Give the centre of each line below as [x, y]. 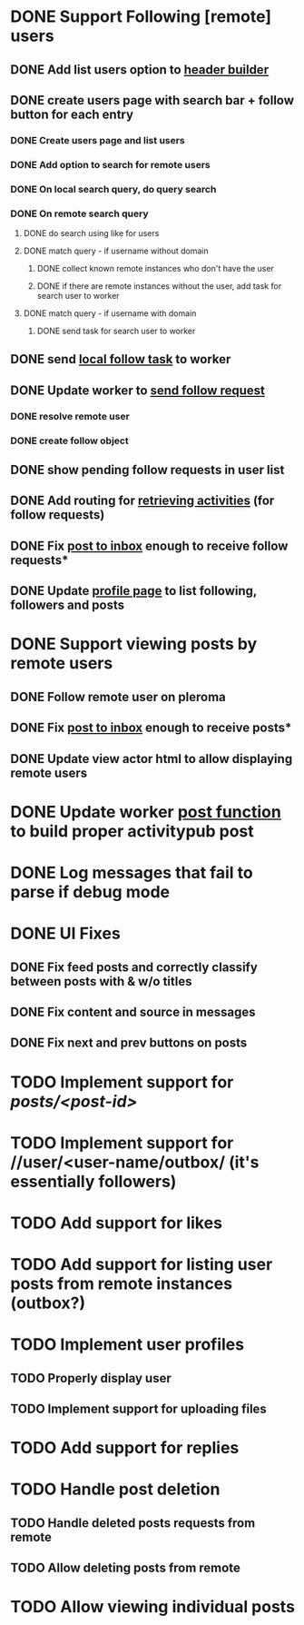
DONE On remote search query [79, 213]
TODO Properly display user [91, 1378]
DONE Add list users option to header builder [140, 69]
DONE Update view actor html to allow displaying [152, 759]
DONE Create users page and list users [98, 140]
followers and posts [68, 605]
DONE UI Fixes [65, 934]
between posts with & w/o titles [101, 981]
